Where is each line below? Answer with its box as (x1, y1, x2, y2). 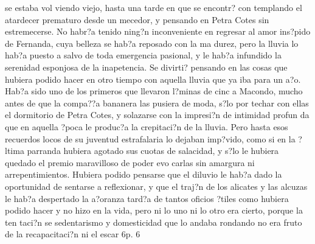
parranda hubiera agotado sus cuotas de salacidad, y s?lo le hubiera (27, 144, 279, 157)
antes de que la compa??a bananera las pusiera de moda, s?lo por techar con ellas (5, 96, 309, 109)
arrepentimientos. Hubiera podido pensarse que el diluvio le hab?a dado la (5, 168, 282, 181)
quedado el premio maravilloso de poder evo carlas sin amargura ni (5, 156, 255, 169)
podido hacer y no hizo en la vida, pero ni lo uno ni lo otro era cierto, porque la (5, 204, 303, 217)
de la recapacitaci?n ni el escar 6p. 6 (5, 228, 140, 240)
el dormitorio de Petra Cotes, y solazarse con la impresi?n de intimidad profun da (5, 108, 310, 121)
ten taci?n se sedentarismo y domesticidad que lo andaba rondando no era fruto (5, 215, 302, 228)
